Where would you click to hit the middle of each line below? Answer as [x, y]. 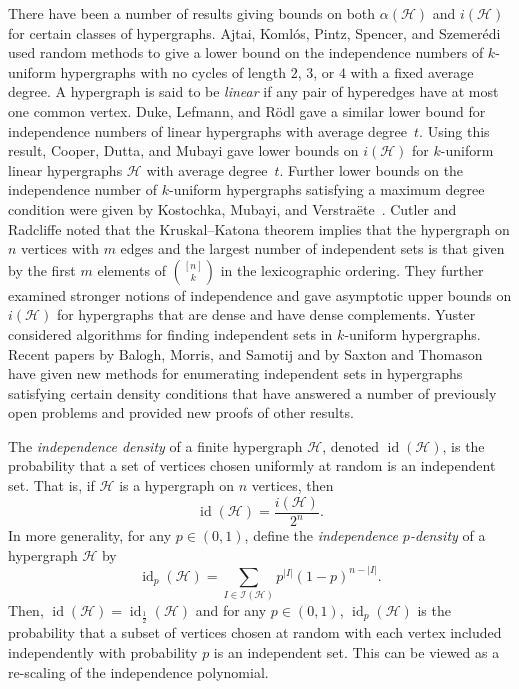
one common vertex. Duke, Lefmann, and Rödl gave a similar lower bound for [247, 110]
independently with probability [103, 652]
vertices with [60, 248]
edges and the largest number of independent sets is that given [312, 248]
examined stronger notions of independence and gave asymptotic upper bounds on [260, 294]
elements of [131, 269]
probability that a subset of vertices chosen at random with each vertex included [255, 632]
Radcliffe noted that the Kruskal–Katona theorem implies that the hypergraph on [259, 228]
